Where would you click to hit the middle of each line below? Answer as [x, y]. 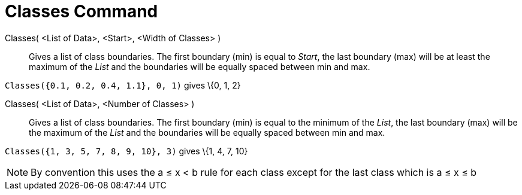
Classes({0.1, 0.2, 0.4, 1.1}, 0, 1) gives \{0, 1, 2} [123, 85]
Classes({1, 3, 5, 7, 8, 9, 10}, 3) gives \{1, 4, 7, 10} [126, 151]
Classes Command [82, 11]
